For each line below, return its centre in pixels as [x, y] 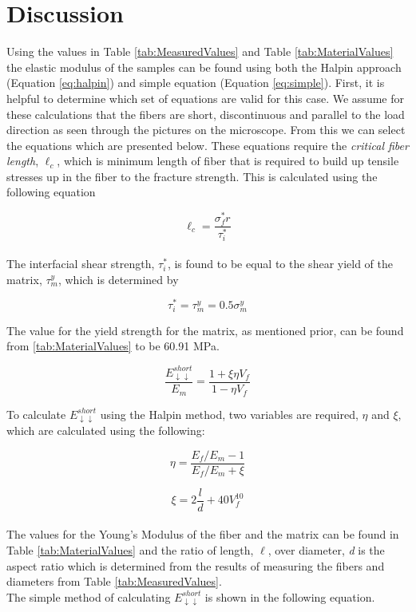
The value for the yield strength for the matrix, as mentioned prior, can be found [205, 330]
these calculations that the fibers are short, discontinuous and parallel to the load [206, 114]
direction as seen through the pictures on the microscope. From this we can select [206, 130]
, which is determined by [118, 279]
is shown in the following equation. [290, 596]
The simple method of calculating [89, 596]
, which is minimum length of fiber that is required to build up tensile [228, 161]
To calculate [36, 414]
